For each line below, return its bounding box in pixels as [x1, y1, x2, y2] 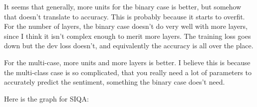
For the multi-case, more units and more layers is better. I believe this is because [4, 57, 251, 67]
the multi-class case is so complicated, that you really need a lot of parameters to [4, 67, 252, 77]
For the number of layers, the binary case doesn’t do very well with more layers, [4, 21, 248, 31]
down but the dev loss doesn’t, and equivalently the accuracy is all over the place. [4, 40, 254, 51]
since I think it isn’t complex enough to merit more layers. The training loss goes [4, 30, 251, 41]
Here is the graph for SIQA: [4, 93, 89, 104]
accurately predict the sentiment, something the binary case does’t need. [4, 77, 225, 87]
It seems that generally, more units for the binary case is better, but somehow [4, 1, 242, 11]
